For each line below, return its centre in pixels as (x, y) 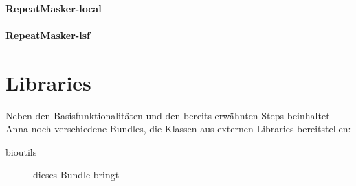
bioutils (21, 151)
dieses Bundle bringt (76, 175)
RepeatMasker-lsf (48, 35)
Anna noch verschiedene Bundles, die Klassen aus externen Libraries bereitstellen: (178, 129)
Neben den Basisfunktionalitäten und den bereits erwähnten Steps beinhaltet (168, 115)
